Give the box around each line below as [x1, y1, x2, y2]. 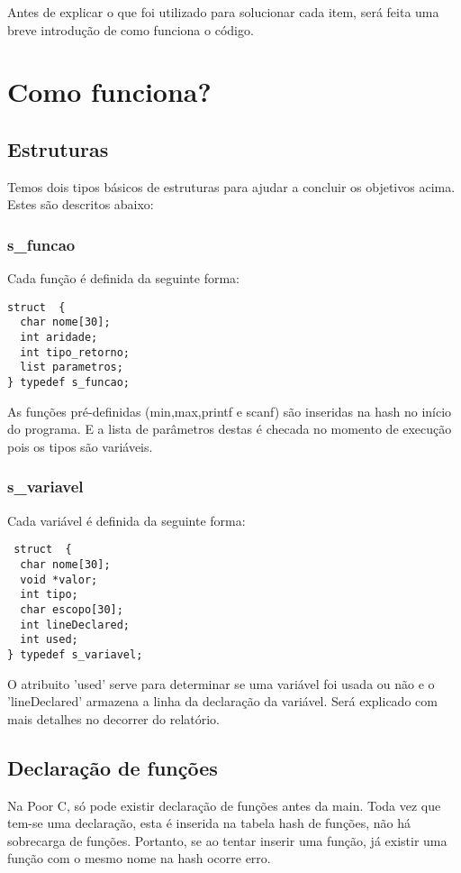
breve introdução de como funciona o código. [7, 20, 254, 39]
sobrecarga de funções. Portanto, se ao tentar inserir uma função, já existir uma [7, 831, 447, 850]
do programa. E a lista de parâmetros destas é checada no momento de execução [7, 419, 452, 438]
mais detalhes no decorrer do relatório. [7, 709, 221, 728]
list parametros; [20, 361, 123, 374]
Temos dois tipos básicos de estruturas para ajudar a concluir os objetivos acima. [7, 177, 456, 196]
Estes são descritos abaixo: [7, 195, 154, 214]
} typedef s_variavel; [7, 648, 143, 661]
